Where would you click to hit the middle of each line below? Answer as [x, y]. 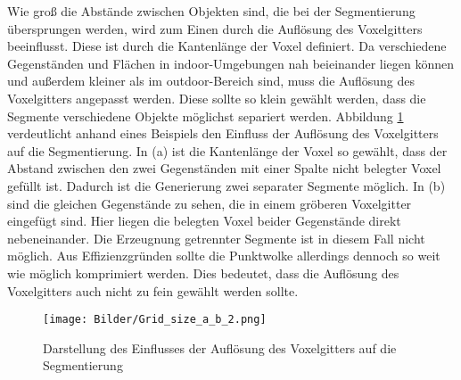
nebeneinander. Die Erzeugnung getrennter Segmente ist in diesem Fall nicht [216, 238]
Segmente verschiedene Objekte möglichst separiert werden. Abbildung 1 [206, 116]
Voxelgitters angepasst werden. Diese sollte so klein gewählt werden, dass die [217, 98]
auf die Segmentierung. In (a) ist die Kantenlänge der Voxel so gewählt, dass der [227, 150]
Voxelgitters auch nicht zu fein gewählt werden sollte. [153, 290]
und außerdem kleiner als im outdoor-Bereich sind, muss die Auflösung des [211, 81]
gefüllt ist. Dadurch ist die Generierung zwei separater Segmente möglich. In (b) [226, 185]
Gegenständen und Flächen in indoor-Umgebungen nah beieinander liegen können [231, 63]
